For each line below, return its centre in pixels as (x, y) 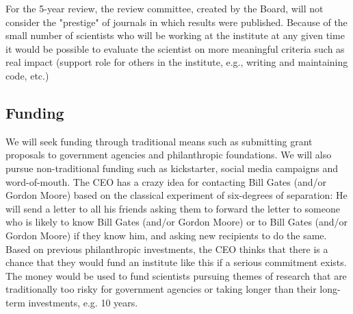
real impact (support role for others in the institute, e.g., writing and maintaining (177, 62)
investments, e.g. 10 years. (83, 302)
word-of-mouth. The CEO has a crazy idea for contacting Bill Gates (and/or (166, 181)
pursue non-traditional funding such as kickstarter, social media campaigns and (172, 168)
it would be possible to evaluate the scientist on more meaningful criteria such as (175, 48)
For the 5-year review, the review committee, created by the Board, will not (165, 8)
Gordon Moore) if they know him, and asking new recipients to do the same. (166, 235)
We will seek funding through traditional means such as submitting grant (159, 141)
